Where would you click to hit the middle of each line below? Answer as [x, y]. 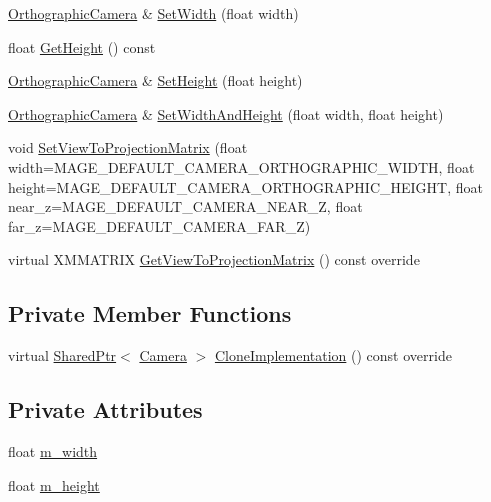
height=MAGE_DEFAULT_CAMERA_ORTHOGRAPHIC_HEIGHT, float [245, 186]
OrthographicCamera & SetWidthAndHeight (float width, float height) [226, 113]
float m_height [54, 484]
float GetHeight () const [82, 46]
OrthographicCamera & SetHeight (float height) [155, 80]
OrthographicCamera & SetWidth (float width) [153, 13]
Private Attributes [105, 409]
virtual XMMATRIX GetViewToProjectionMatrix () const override [214, 259]
